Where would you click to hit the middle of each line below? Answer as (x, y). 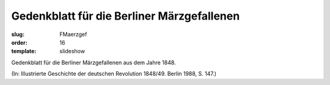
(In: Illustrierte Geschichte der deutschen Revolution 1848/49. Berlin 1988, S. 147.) (114, 74)
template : (24, 51)
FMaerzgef (73, 34)
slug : (18, 34)
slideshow (72, 51)
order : (19, 42)
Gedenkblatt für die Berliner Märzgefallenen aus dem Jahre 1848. (94, 62)
